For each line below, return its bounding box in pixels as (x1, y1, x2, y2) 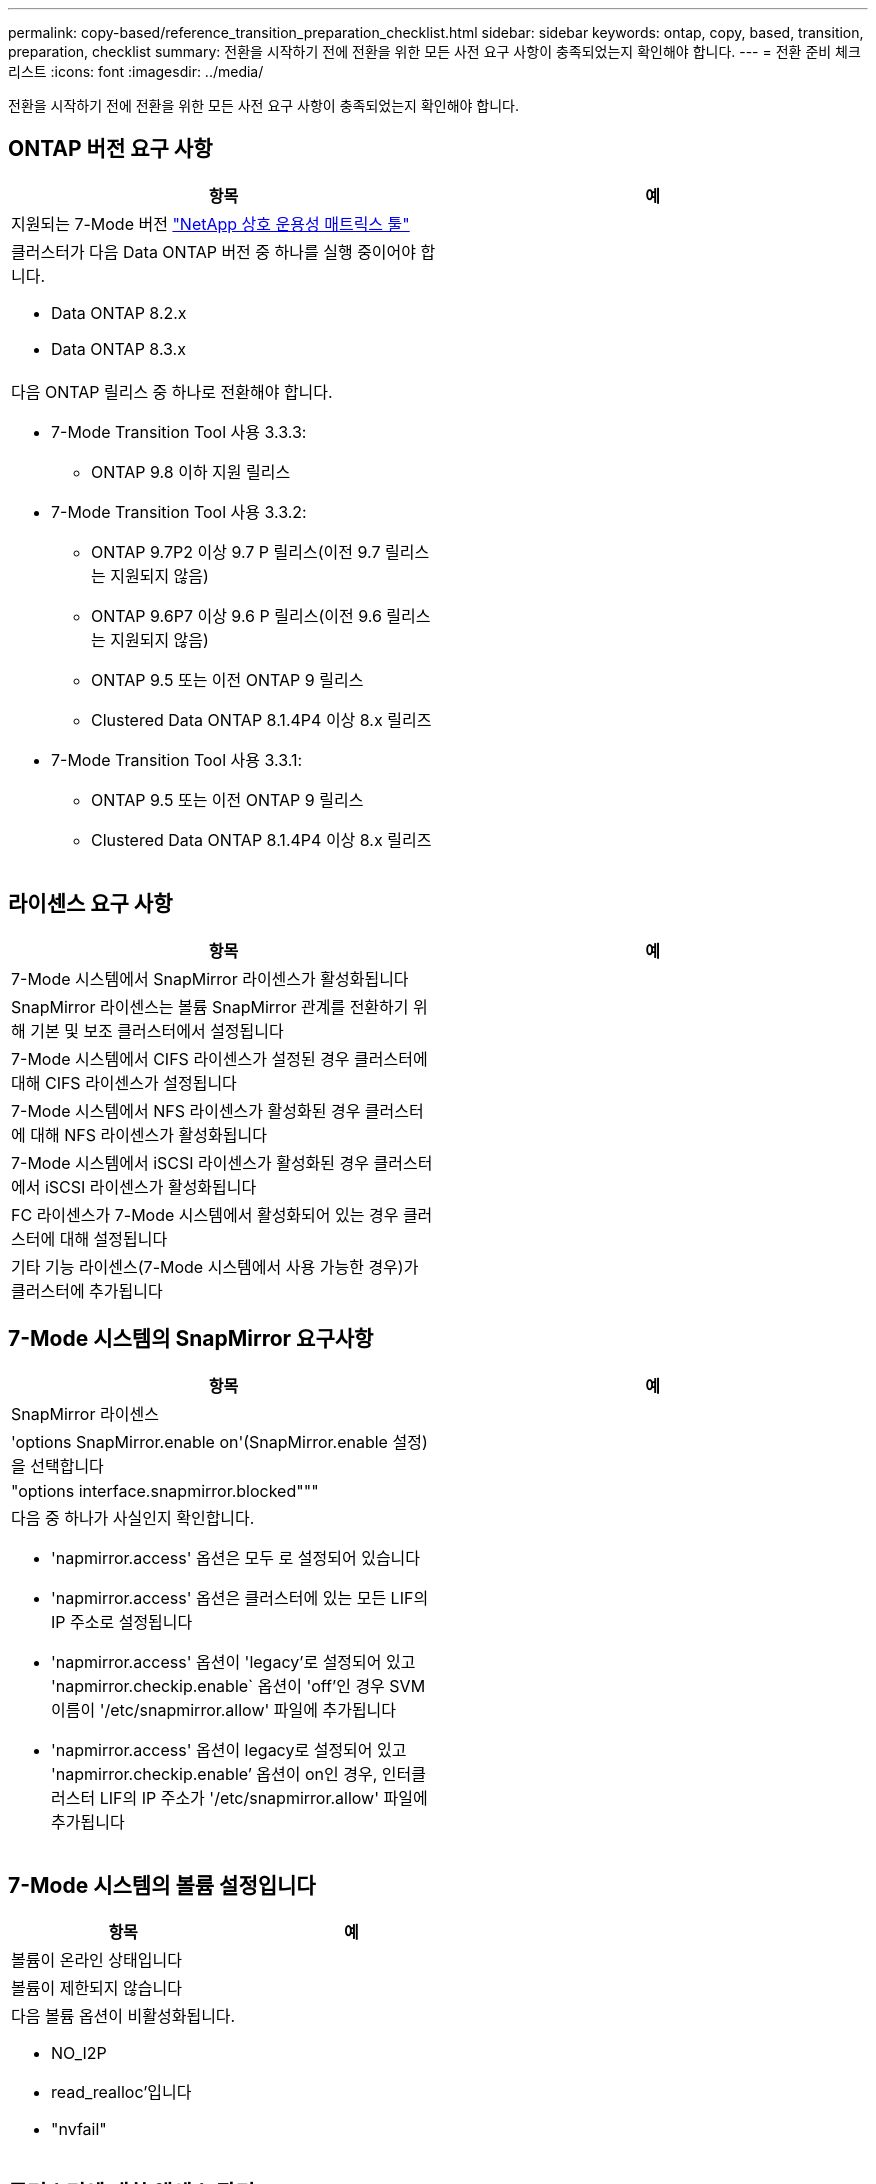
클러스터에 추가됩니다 (11, 1280, 163, 1301)
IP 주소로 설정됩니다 (51, 1611, 193, 1632)
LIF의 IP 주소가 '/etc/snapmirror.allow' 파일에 (99, 1787, 428, 1808)
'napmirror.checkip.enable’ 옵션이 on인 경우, (51, 1763, 378, 1784)
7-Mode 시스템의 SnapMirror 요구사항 (8, 1326, 374, 1352)
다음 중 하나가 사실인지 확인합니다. (11, 1507, 255, 1528)
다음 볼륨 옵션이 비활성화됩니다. (11, 2006, 236, 2027)
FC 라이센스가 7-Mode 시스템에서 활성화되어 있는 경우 (11, 1204, 399, 1225)
